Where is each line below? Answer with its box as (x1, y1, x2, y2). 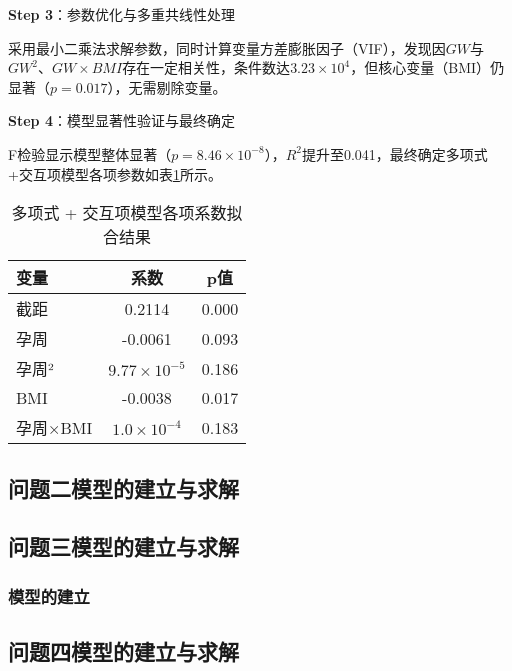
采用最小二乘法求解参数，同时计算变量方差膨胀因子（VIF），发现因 (8, 37, 446, 58)
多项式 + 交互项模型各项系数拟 (11, 201, 243, 225)
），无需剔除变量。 (107, 76, 227, 97)
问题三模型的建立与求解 (8, 531, 239, 562)
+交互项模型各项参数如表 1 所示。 (8, 163, 222, 184)
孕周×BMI (16, 416, 93, 440)
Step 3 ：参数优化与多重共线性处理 (8, 4, 235, 24)
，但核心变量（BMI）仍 (350, 57, 505, 78)
